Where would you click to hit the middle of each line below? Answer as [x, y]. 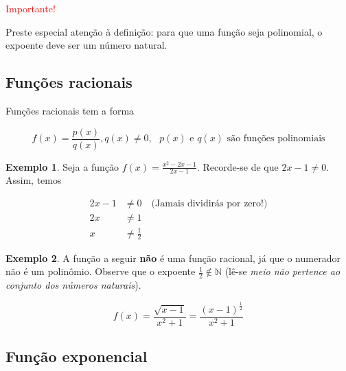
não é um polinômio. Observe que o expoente [101, 271]
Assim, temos [34, 180]
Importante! [31, 8]
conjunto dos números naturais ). [73, 284]
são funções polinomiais [276, 139]
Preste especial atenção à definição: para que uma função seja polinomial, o [164, 31]
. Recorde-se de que [238, 166]
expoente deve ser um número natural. [86, 45]
